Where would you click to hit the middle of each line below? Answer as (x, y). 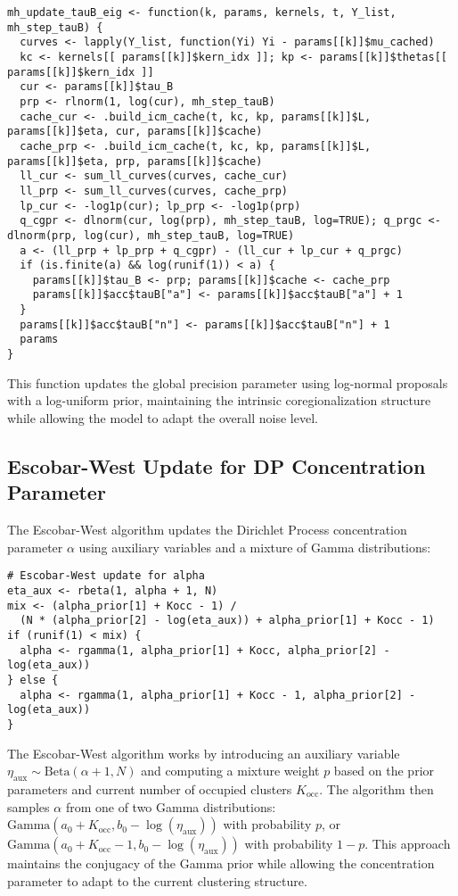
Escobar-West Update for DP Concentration (217, 465)
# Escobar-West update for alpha (106, 576)
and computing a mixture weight (230, 771)
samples (29, 806)
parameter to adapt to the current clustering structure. (157, 880)
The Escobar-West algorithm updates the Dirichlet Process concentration (207, 530)
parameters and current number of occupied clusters (150, 788)
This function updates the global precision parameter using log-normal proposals (228, 382)
